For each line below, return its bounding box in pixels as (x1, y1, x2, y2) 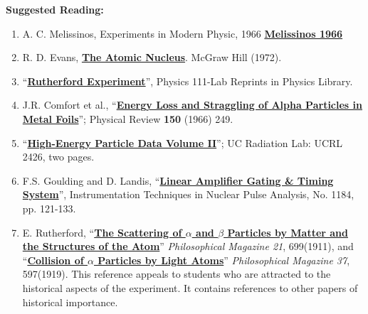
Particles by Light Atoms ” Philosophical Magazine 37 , (98, 252, 350, 267)
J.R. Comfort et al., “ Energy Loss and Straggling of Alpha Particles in (22, 97, 362, 112)
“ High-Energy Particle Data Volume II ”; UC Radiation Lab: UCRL (22, 135, 343, 150)
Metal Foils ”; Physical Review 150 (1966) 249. (22, 111, 233, 126)
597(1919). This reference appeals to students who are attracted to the (22, 266, 331, 281)
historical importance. (22, 294, 118, 309)
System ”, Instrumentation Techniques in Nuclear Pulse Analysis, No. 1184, (22, 187, 354, 202)
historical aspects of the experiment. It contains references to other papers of (22, 280, 358, 295)
